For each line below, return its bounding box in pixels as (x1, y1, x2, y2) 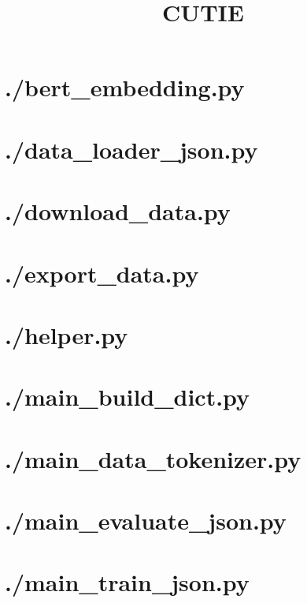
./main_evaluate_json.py (5, 504, 287, 536)
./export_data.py (5, 257, 199, 289)
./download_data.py (5, 195, 231, 227)
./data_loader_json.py (5, 133, 258, 165)
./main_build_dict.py (5, 380, 250, 413)
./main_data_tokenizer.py (5, 442, 301, 474)
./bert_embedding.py (5, 71, 245, 103)
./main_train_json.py (5, 566, 250, 598)
